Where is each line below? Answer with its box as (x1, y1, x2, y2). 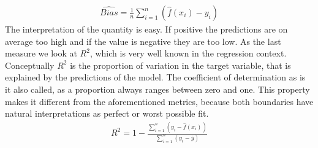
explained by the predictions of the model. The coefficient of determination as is (5, 71, 306, 84)
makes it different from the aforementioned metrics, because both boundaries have (5, 95, 314, 107)
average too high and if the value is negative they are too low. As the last (5, 34, 281, 47)
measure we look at (5, 47, 77, 60)
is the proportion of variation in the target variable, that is (70, 58, 291, 71)
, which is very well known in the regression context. (89, 47, 287, 60)
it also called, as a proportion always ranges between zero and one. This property (5, 83, 310, 95)
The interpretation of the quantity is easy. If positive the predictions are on (5, 23, 288, 36)
